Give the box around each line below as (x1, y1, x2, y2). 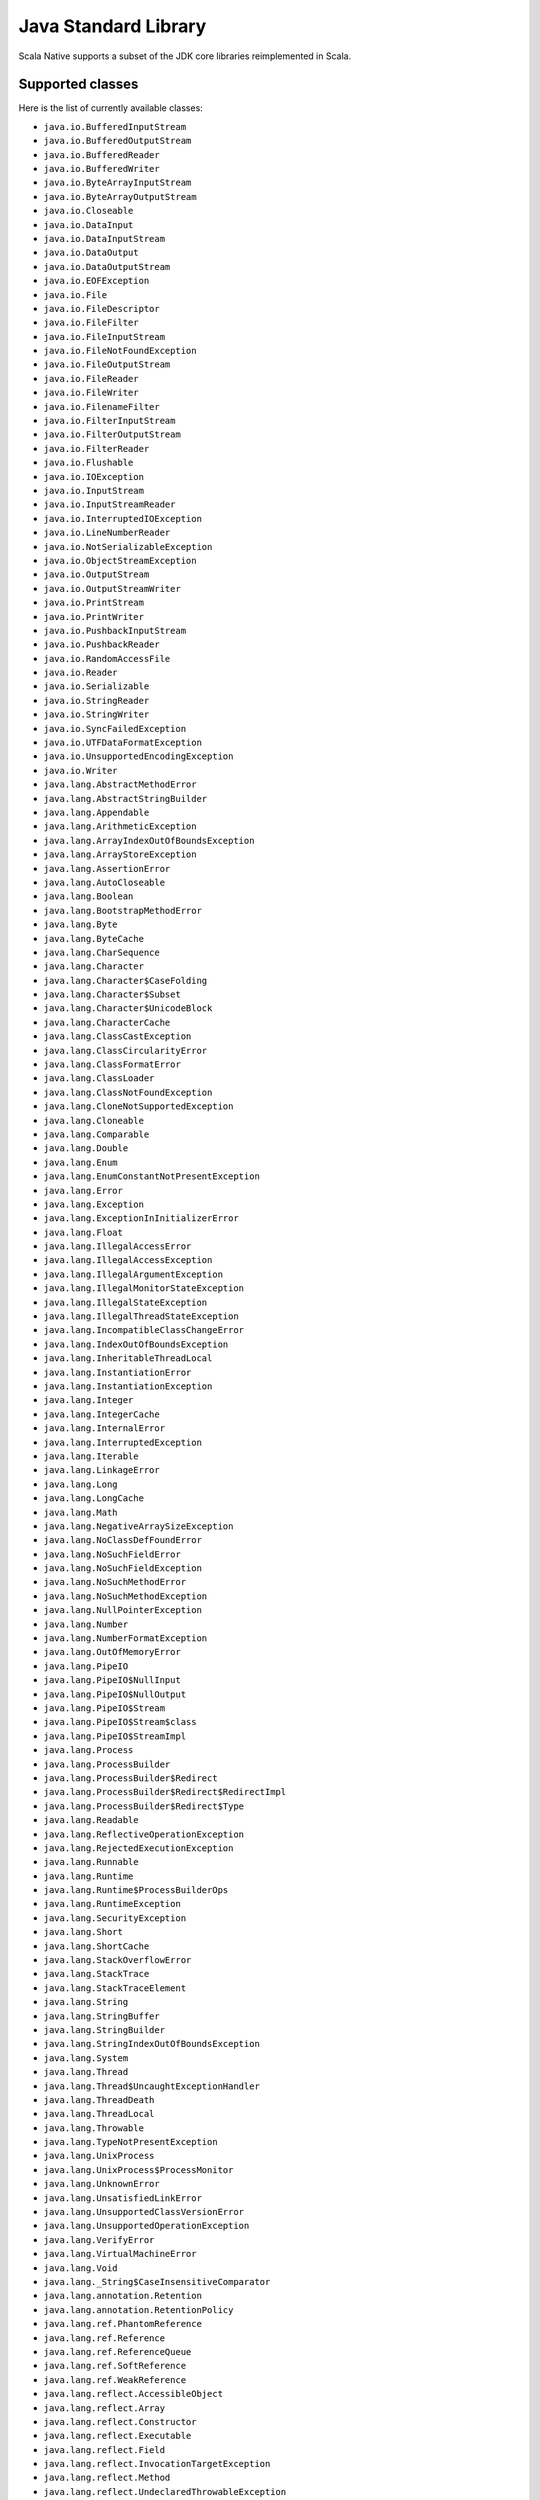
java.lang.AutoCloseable (43, 876, 165, 888)
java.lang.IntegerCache (43, 1408, 160, 1420)
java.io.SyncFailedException (43, 723, 187, 734)
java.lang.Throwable (43, 2122, 145, 2134)
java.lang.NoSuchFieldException (43, 1563, 202, 1574)
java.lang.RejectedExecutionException (43, 1842, 234, 1854)
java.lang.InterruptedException (43, 1436, 202, 1448)
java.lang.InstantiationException (43, 1381, 213, 1392)
